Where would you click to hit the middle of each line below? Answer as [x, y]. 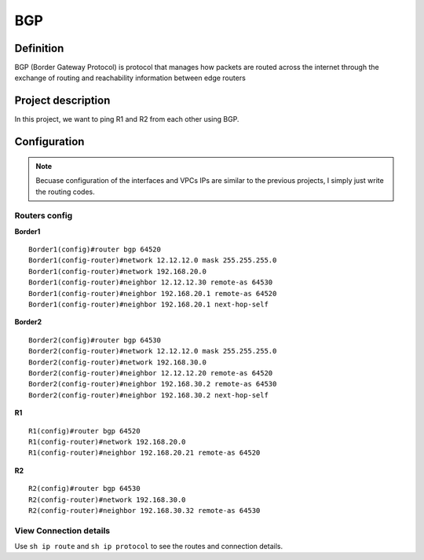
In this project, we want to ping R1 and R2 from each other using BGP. [127, 119]
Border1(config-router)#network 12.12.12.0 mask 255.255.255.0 [153, 260]
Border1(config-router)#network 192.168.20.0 [118, 271]
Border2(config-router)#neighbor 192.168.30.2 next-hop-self [148, 395]
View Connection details [62, 530]
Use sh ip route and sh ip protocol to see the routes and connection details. [148, 547]
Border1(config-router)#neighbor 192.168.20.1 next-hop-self [148, 305]
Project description [62, 101]
